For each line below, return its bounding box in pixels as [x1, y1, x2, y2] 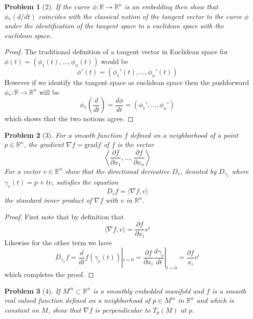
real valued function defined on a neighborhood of [4, 295, 150, 305]
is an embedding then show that [125, 1, 218, 11]
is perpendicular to [95, 305, 150, 315]
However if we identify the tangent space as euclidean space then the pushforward [4, 77, 249, 87]
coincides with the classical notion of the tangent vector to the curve [39, 11, 242, 21]
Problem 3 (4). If [4, 285, 61, 296]
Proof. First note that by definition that [4, 211, 124, 221]
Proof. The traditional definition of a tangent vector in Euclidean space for [4, 46, 228, 57]
